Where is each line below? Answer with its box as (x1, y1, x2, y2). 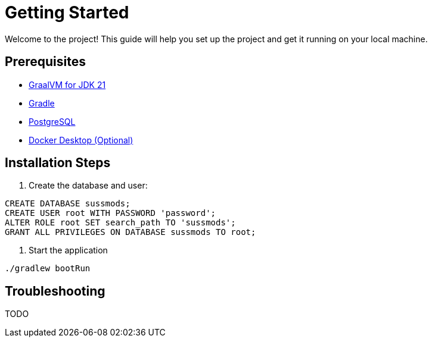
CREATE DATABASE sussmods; (5, 199, 130, 209)
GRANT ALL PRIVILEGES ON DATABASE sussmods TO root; (5, 227, 256, 237)
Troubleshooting (5, 283, 105, 299)
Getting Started (5, 2, 129, 23)
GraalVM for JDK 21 (29, 79, 106, 90)
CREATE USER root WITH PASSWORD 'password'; (5, 208, 216, 218)
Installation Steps (5, 155, 111, 171)
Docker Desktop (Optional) (29, 134, 133, 145)
